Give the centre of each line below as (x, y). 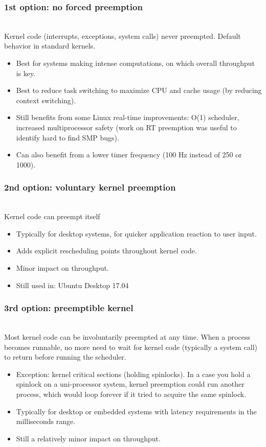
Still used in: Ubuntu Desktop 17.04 (72, 285)
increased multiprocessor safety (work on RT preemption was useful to (126, 127)
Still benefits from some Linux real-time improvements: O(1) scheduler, (128, 117)
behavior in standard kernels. (50, 46)
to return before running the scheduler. (65, 357)
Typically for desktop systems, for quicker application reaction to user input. (136, 233)
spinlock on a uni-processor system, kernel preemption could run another (130, 384)
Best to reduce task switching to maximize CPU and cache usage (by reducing (139, 90)
